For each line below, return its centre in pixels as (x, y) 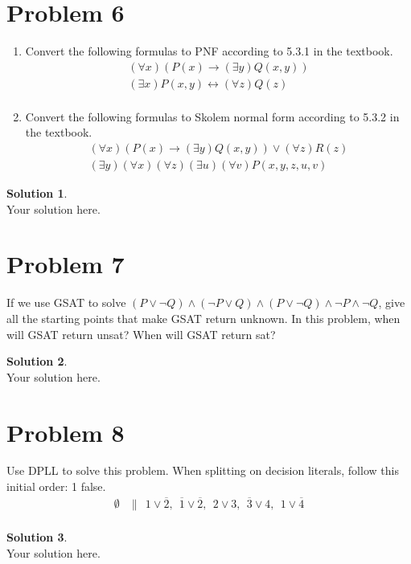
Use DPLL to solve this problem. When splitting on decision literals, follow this (203, 470)
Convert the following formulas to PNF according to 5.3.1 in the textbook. (209, 51)
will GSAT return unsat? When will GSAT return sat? (141, 334)
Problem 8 (66, 432)
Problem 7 (66, 264)
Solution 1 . (37, 193)
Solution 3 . (37, 536)
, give (392, 302)
